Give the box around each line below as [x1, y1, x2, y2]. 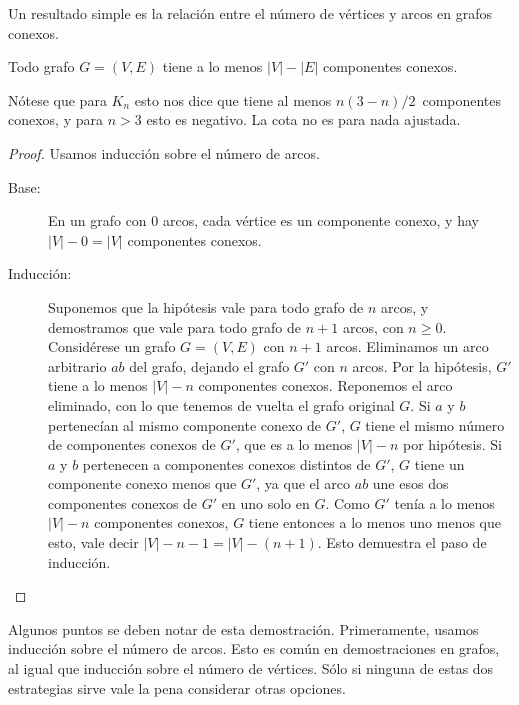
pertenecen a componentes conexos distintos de [82, 453, 371, 474]
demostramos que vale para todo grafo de [48, 316, 302, 337]
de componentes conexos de [48, 434, 216, 455]
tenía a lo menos [394, 492, 495, 513]
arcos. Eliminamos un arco [326, 336, 489, 357]
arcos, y [381, 296, 429, 317]
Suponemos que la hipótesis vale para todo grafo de [48, 296, 364, 317]
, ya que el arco [256, 473, 351, 494]
